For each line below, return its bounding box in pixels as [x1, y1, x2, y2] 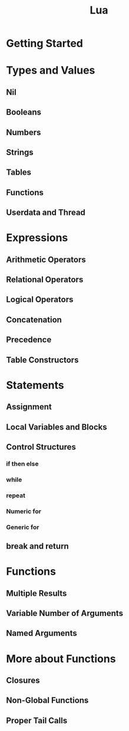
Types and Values [6, 64, 95, 77]
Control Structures [6, 442, 77, 452]
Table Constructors [6, 355, 79, 365]
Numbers [6, 127, 41, 137]
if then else [6, 460, 39, 468]
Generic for [6, 523, 39, 531]
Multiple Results [6, 588, 67, 598]
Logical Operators [6, 294, 74, 304]
